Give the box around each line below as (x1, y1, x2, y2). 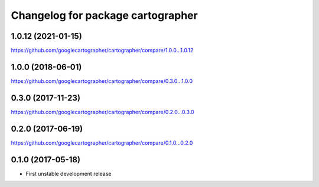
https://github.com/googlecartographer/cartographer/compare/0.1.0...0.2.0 (11, 139, 193, 146)
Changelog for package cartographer (11, 9, 198, 22)
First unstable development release (25, 170, 112, 177)
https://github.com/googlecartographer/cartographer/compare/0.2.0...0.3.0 (11, 108, 194, 115)
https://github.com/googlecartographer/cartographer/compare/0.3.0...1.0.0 (11, 77, 193, 85)
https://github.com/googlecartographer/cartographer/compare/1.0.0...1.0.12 (11, 47, 194, 54)
